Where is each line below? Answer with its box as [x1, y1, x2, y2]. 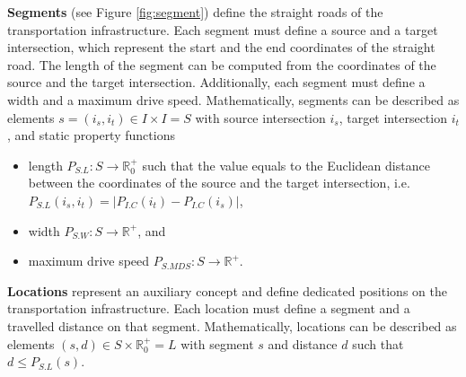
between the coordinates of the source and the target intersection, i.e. [28, 173, 410, 192]
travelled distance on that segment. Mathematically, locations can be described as [7, 316, 457, 335]
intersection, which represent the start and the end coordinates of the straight [7, 38, 435, 57]
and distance [268, 334, 338, 353]
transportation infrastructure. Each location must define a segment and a [7, 299, 410, 318]
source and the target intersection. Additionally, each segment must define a [7, 73, 426, 92]
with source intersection [195, 108, 326, 127]
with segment [180, 334, 254, 353]
